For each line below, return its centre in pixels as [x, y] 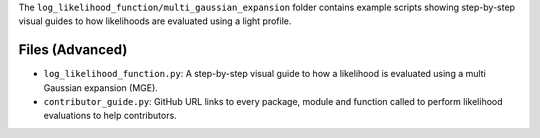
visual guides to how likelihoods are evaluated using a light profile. [155, 21]
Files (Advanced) [73, 50]
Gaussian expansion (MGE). [101, 87]
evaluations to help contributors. [110, 116]
